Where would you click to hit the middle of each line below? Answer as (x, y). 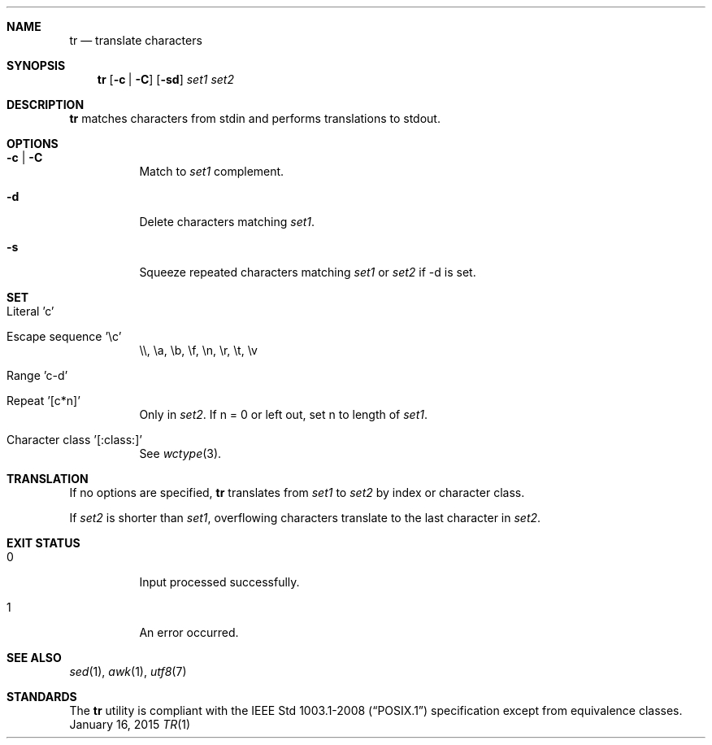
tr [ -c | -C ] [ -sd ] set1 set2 (165, 79)
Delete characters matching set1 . (227, 222)
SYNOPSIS (36, 65)
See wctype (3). (180, 453)
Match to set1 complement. (212, 171)
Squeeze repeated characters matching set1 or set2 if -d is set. (308, 272)
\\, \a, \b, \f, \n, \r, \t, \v (198, 350)
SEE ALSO (34, 658)
